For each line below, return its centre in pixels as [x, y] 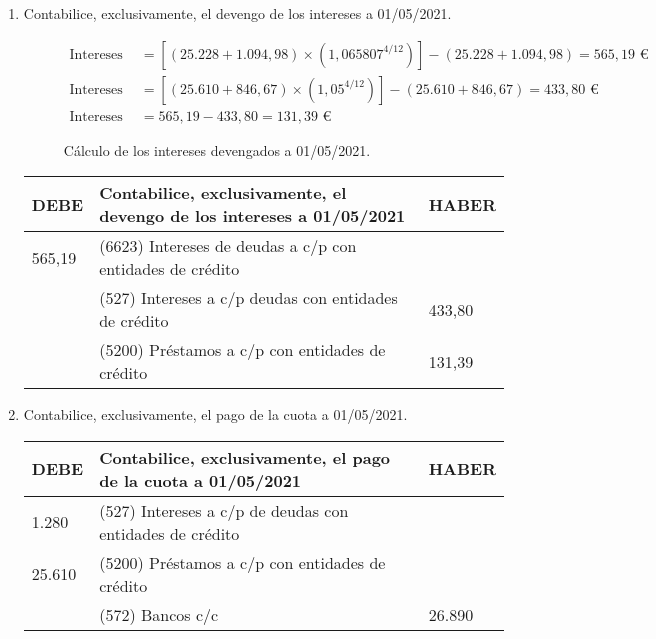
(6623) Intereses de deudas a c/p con [228, 246]
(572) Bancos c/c [159, 614]
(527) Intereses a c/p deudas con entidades [248, 298]
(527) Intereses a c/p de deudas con [224, 510]
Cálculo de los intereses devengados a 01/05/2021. [217, 149]
